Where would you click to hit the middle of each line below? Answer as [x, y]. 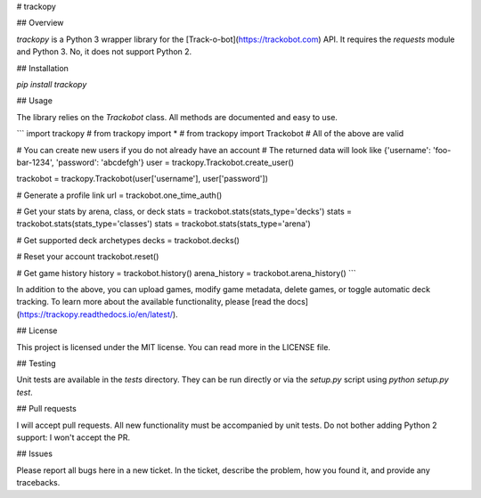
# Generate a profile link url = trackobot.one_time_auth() [119, 195]
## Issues [35, 453]
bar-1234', [35, 162]
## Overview [40, 23]
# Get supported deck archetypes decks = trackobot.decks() [128, 240]
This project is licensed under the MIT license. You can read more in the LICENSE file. [174, 347]
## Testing [36, 363]
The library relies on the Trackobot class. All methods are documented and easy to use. [177, 117]
